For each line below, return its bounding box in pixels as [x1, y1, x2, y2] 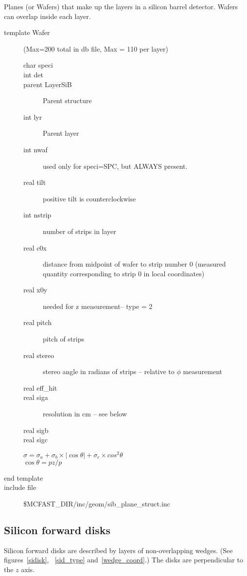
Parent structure [43, 95, 92, 106]
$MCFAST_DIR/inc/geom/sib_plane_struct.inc [23, 499, 170, 509]
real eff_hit [23, 382, 57, 393]
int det [23, 69, 43, 79]
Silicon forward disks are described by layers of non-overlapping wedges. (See [4, 545, 233, 555]
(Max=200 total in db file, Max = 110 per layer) [23, 43, 168, 54]
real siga [23, 392, 48, 402]
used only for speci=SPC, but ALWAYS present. [43, 161, 188, 171]
